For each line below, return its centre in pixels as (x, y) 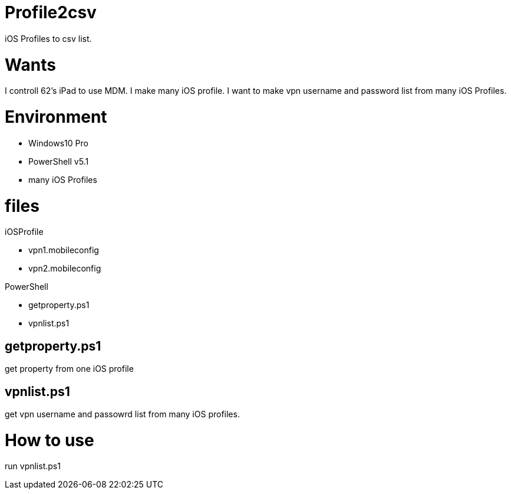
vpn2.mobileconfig (65, 269)
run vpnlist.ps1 (33, 466)
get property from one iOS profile (69, 369)
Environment (56, 117)
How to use (50, 440)
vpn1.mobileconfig (64, 250)
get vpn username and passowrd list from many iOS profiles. (122, 414)
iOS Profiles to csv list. (48, 38)
